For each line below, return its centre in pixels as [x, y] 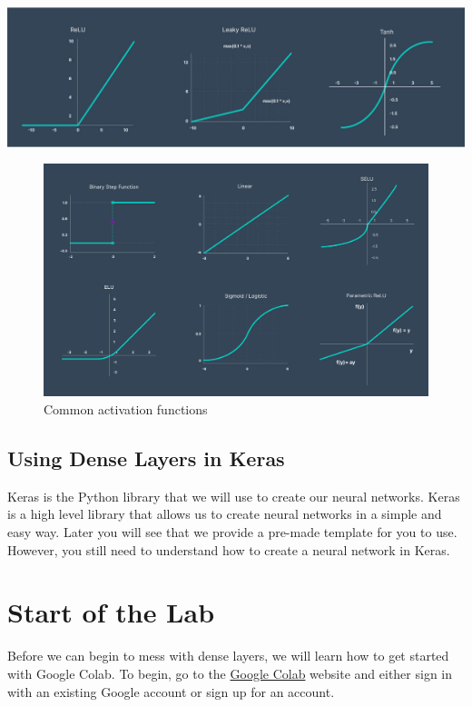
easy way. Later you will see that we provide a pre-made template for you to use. [232, 532]
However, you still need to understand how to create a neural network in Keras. [229, 549]
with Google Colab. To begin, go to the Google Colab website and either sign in [230, 673]
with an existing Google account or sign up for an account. [171, 691]
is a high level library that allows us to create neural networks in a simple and [225, 514]
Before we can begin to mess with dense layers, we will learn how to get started [228, 656]
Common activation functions [126, 409]
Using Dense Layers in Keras [146, 458]
